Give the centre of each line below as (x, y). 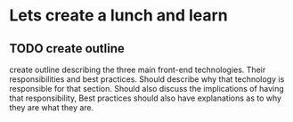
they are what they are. (52, 107)
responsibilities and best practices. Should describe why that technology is (147, 79)
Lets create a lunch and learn (119, 16)
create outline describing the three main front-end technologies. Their (138, 69)
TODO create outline (67, 49)
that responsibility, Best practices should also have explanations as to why (146, 98)
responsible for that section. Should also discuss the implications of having (147, 89)
